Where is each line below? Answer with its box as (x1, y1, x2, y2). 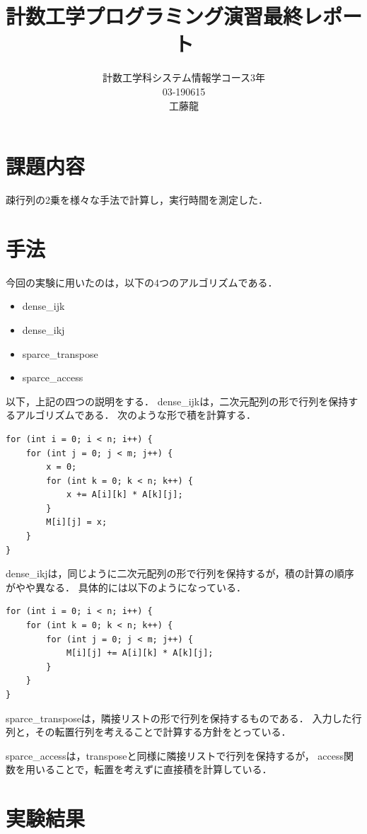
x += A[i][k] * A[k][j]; (66, 490, 183, 500)
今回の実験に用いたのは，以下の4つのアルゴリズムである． (6, 274, 278, 289)
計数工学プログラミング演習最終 (6, 1, 303, 30)
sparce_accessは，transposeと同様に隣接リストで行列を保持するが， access (6, 748, 344, 763)
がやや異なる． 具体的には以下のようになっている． (6, 579, 246, 594)
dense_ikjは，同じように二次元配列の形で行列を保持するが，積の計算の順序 (6, 566, 354, 581)
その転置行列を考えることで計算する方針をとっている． (35, 724, 291, 739)
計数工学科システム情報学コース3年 (103, 70, 265, 85)
